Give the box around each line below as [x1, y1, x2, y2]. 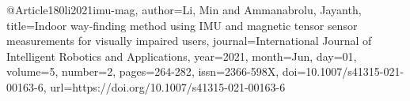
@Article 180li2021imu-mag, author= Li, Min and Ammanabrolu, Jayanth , [6, 2, 362, 17]
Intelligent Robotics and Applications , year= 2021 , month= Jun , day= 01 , [6, 47, 357, 64]
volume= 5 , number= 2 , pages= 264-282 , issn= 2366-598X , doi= [6, 63, 306, 80]
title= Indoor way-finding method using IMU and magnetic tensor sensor [6, 17, 358, 33]
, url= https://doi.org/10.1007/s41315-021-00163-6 [43, 78, 286, 95]
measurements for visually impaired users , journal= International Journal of [6, 32, 372, 49]
